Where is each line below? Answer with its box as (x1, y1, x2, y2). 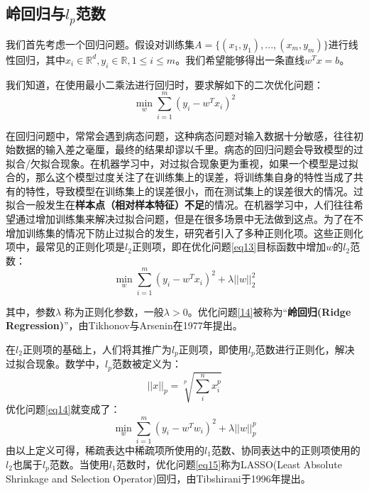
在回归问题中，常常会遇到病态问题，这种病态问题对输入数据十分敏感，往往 (6, 128, 353, 143)
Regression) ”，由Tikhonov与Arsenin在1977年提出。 (6, 318, 243, 333)
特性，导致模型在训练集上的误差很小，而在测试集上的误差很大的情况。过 (25, 183, 363, 198)
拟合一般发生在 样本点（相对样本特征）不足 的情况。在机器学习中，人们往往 (6, 197, 353, 212)
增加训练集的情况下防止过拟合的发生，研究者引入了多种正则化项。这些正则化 (6, 225, 363, 240)
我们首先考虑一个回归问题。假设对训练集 (6, 36, 194, 51)
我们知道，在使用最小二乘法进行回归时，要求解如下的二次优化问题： (6, 77, 324, 92)
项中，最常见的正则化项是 (6, 239, 125, 254)
